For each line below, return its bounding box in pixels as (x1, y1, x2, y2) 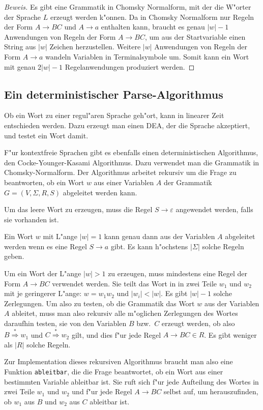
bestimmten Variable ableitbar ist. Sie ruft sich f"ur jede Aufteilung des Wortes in (4, 376, 259, 387)
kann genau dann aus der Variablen (104, 231, 215, 242)
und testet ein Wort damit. (4, 130, 89, 140)
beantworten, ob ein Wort (4, 177, 84, 187)
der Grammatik (164, 177, 212, 187)
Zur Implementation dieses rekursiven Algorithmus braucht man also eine (4, 356, 233, 367)
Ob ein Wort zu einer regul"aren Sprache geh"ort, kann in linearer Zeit (4, 110, 224, 121)
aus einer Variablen (94, 177, 154, 187)
